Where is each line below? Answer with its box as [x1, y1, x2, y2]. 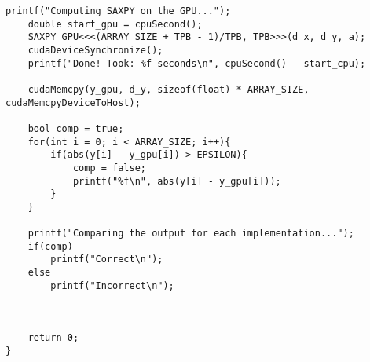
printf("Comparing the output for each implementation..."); [27, 228, 354, 240]
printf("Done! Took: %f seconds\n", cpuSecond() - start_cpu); [27, 57, 366, 69]
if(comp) [27, 240, 73, 252]
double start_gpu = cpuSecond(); [27, 18, 203, 30]
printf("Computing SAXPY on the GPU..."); [5, 5, 231, 16]
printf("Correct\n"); [50, 254, 163, 265]
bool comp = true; [27, 122, 124, 134]
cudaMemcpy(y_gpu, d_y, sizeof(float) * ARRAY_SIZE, [27, 83, 310, 95]
